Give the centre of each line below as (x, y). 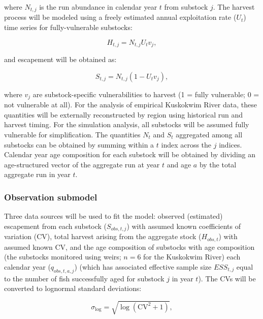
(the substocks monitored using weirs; (63, 257)
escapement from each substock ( (56, 226)
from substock (186, 7)
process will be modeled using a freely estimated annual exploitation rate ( (120, 17)
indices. (231, 144)
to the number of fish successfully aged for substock (84, 278)
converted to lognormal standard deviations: (73, 288)
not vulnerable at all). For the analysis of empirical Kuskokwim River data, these (130, 105)
